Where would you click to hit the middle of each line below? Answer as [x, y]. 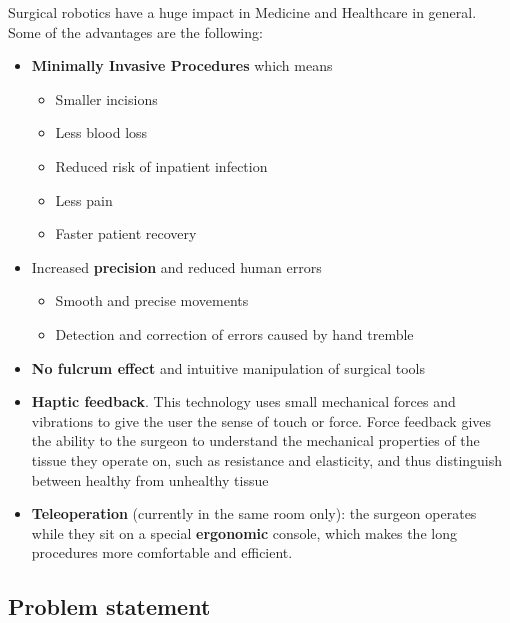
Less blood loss [101, 132]
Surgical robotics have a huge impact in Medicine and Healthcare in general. [242, 12]
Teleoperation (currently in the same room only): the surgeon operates [254, 513]
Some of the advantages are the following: [135, 31]
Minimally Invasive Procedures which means [182, 65]
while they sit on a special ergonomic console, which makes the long [244, 532]
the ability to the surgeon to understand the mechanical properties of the [255, 440]
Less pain [84, 199]
